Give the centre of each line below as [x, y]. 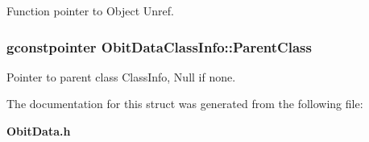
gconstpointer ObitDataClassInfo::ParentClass [159, 46]
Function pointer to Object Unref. [90, 10]
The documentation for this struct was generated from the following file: [185, 104]
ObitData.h [39, 131]
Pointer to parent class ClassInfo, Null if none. [121, 76]
